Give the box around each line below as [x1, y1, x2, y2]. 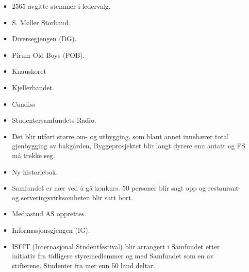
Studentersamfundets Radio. [12, 115, 96, 125]
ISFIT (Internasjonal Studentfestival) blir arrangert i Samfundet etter [12, 241, 220, 251]
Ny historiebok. [12, 166, 58, 176]
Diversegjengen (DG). [12, 33, 77, 44]
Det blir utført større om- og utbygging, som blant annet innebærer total [12, 131, 229, 141]
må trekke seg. [12, 150, 55, 160]
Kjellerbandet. [12, 82, 54, 92]
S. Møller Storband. [12, 17, 71, 27]
